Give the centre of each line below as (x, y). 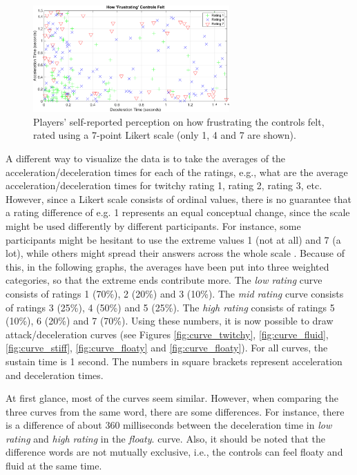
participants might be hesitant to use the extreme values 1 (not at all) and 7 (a (173, 239)
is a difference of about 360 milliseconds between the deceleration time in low (169, 425)
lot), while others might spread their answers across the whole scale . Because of (175, 253)
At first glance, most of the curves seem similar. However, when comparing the (172, 398)
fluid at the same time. (54, 466)
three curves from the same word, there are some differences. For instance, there (175, 411)
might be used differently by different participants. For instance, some (153, 225)
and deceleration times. (55, 375)
